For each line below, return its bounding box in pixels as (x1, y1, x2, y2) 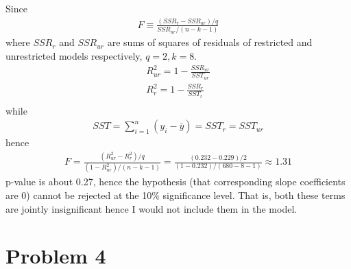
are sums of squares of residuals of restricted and (107, 35, 313, 49)
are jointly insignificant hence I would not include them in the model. (5, 201, 298, 215)
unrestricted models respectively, (5, 48, 143, 62)
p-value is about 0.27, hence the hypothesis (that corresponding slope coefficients (5, 174, 346, 189)
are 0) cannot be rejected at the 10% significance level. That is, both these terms (5, 188, 346, 202)
